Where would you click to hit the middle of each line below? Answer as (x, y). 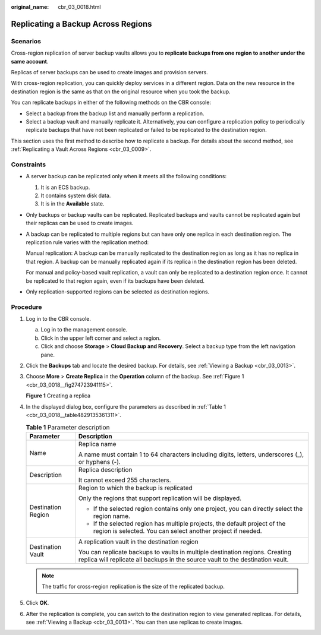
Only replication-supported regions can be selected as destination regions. (118, 292)
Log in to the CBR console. (59, 319)
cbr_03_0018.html (79, 7)
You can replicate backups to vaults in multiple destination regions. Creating (185, 552)
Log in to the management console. (84, 330)
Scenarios (26, 41)
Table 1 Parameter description (68, 427)
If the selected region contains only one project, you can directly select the (198, 508)
